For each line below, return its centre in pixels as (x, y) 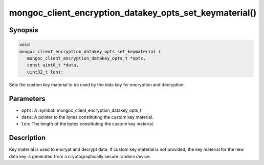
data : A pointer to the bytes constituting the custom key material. (87, 117)
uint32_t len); (45, 72)
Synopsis (24, 30)
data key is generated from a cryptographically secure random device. (80, 156)
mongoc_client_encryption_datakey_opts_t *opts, (87, 58)
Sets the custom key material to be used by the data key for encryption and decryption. (97, 84)
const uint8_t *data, (53, 65)
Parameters (27, 98)
